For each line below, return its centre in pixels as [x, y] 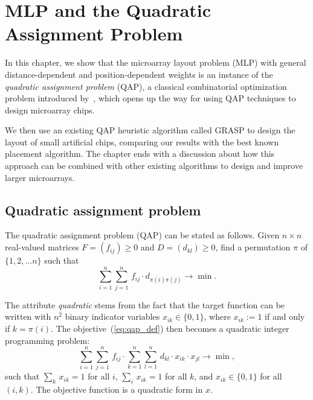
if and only [285, 316]
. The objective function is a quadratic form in [117, 389]
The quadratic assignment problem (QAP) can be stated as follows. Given [142, 235]
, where [217, 316]
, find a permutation [253, 247]
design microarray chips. [50, 110]
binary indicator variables [112, 316]
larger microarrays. [40, 177]
